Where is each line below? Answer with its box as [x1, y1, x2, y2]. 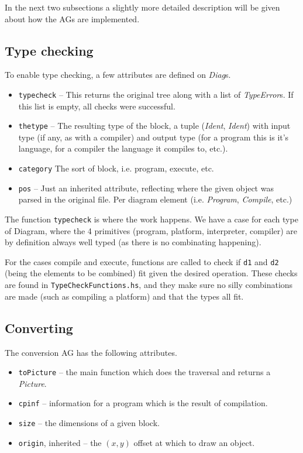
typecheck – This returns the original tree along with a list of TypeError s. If [18, 88, 294, 100]
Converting [5, 318, 73, 337]
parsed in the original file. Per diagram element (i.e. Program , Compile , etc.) [18, 193, 292, 205]
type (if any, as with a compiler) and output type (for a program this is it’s [18, 131, 289, 143]
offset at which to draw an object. [133, 436, 255, 448]
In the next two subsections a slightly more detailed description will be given [5, 1, 280, 13]
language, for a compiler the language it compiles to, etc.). [18, 142, 228, 155]
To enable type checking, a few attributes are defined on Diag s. [5, 68, 231, 81]
